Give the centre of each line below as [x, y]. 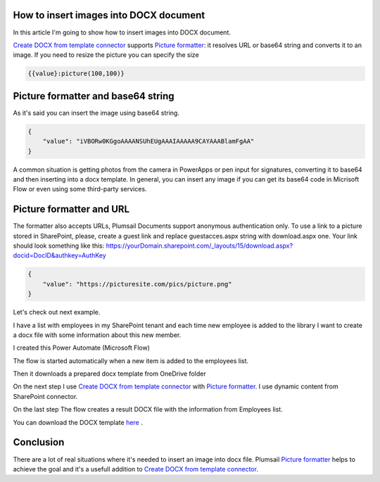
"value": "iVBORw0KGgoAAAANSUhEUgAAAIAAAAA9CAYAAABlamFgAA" [148, 141]
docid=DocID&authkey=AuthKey [60, 255]
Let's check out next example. [57, 312]
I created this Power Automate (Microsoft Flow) [82, 348]
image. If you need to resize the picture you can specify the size [106, 55]
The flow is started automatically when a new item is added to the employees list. [131, 361]
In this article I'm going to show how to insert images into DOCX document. [122, 32]
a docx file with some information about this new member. [97, 335]
